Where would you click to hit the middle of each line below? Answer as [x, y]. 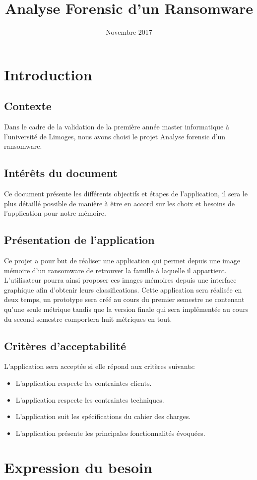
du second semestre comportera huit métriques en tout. [88, 319]
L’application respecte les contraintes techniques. [90, 399]
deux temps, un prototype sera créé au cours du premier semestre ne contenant [124, 299]
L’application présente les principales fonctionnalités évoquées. [110, 433]
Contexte [28, 106]
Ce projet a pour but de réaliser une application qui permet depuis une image [122, 261]
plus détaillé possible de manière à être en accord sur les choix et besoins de [119, 203]
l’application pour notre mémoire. [55, 213]
